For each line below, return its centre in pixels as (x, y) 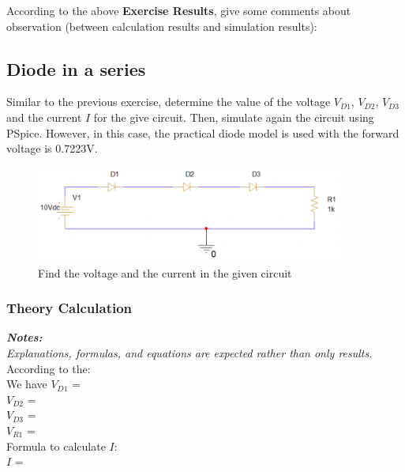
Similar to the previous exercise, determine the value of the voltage (169, 102)
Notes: (24, 337)
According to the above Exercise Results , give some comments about (179, 10)
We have (27, 384)
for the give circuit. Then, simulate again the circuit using (234, 117)
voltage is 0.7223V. (52, 148)
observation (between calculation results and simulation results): (162, 26)
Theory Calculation (69, 308)
